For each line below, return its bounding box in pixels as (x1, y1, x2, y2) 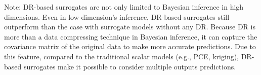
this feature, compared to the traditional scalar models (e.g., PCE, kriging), (4, 51, 239, 61)
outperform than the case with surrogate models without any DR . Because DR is (4, 21, 255, 32)
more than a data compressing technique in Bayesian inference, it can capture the (4, 31, 257, 42)
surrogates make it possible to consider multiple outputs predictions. (23, 61, 236, 71)
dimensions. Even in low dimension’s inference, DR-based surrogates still (4, 11, 230, 22)
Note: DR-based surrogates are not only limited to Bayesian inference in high (4, 2, 244, 12)
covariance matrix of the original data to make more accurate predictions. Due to (4, 41, 256, 52)
